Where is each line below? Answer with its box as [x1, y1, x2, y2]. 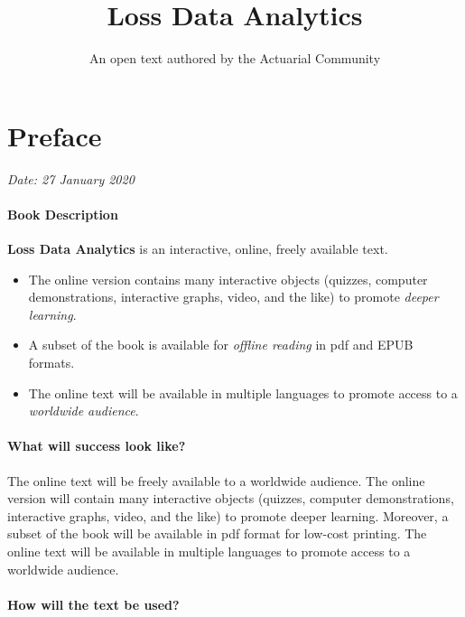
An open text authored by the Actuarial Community [88, 49, 381, 68]
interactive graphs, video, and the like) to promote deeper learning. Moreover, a [7, 506, 449, 525]
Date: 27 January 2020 [7, 169, 135, 188]
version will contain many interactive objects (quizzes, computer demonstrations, [7, 489, 454, 508]
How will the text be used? [7, 594, 180, 613]
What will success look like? [7, 436, 186, 455]
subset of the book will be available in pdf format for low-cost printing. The [7, 524, 427, 543]
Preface [7, 117, 102, 154]
